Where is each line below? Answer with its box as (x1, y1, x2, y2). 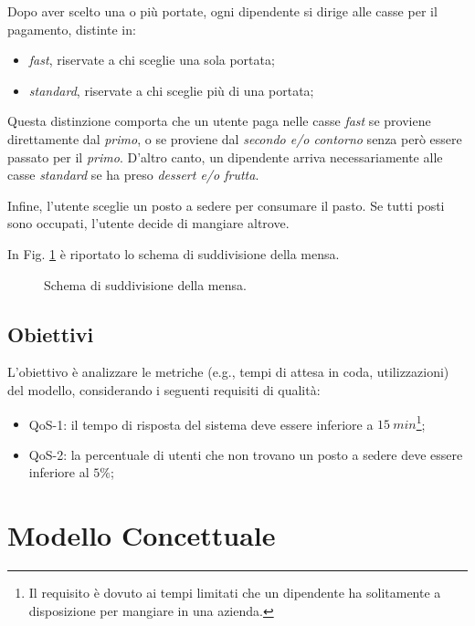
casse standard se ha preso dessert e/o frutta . (7, 165, 259, 184)
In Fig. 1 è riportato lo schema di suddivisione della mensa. (7, 244, 340, 263)
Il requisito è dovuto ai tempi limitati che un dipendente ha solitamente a (28, 583, 441, 602)
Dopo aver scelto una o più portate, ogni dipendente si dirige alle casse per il (7, 2, 438, 20)
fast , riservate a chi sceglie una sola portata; (28, 50, 275, 69)
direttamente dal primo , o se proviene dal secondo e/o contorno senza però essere (7, 129, 462, 148)
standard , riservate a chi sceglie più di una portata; (28, 80, 314, 99)
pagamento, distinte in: (7, 19, 136, 38)
